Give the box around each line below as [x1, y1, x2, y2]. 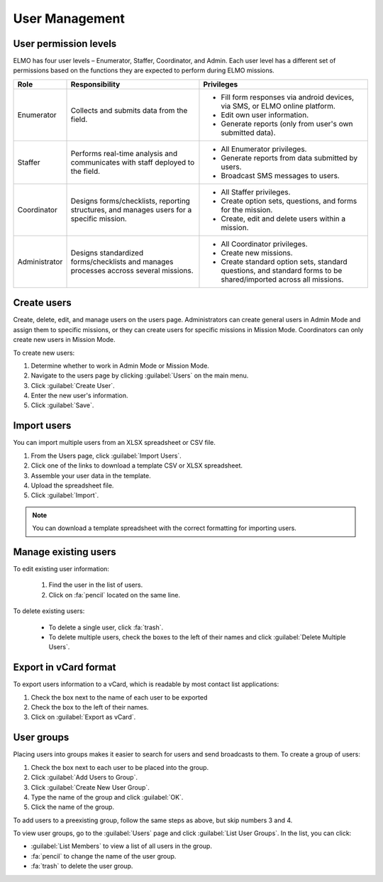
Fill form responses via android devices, [221, 92, 355, 102]
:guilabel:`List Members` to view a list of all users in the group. [30, 842, 213, 851]
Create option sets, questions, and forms [221, 196, 357, 206]
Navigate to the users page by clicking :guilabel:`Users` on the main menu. [30, 371, 249, 380]
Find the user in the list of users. [48, 580, 143, 589]
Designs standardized [70, 248, 144, 258]
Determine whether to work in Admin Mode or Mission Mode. [30, 361, 209, 370]
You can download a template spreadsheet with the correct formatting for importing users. [32, 524, 297, 532]
